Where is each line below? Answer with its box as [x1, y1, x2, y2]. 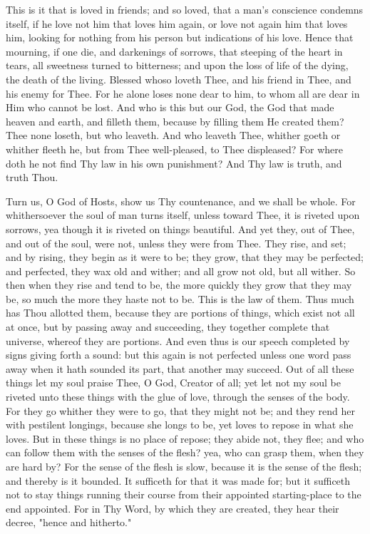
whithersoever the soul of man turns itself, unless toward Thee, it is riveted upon [6, 207, 360, 222]
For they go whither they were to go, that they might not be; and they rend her [6, 403, 356, 418]
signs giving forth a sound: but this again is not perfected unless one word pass [6, 347, 351, 362]
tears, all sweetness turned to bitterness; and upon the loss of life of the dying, [6, 58, 349, 73]
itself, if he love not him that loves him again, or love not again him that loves [6, 16, 348, 31]
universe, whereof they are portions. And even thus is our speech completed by [6, 333, 350, 348]
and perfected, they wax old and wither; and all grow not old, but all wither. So [6, 263, 356, 278]
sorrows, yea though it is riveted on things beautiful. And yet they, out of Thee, [6, 221, 355, 236]
